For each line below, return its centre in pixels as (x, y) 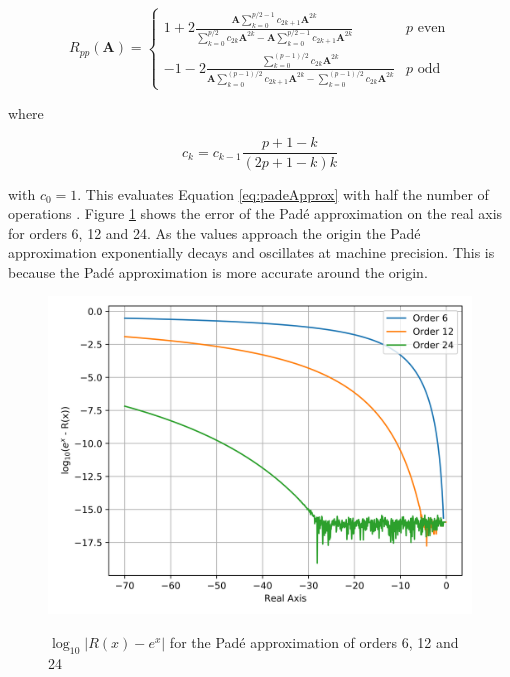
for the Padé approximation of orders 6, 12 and (314, 642)
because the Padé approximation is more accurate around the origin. (218, 271)
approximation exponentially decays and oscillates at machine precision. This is (251, 252)
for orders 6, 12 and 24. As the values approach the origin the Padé (214, 232)
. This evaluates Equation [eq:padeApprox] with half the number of (283, 193)
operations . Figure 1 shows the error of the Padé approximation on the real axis (255, 213)
